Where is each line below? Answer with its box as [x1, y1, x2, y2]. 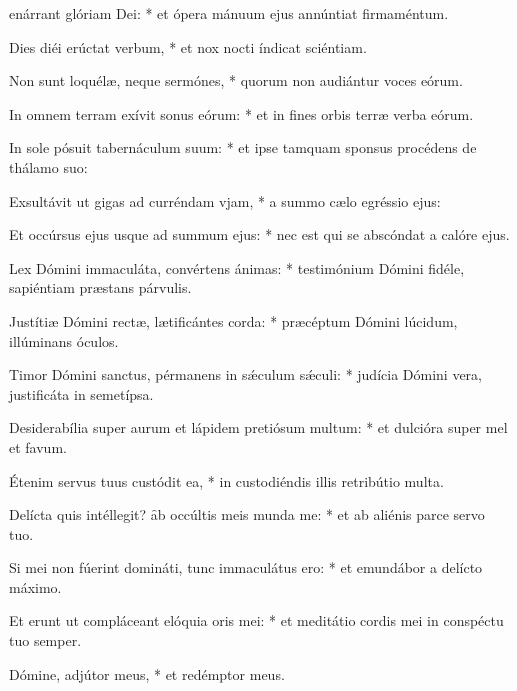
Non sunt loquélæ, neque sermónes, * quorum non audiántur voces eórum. [9, 70, 463, 91]
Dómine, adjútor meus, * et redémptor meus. [9, 663, 285, 684]
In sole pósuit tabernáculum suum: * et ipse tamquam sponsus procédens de [9, 137, 477, 158]
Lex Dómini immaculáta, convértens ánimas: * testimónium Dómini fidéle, [9, 257, 465, 278]
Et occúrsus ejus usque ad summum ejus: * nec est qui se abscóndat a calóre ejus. [9, 224, 510, 245]
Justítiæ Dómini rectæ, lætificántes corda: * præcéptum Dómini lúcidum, [9, 310, 458, 331]
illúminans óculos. [9, 330, 119, 351]
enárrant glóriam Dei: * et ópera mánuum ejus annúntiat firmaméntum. [9, 3, 449, 23]
